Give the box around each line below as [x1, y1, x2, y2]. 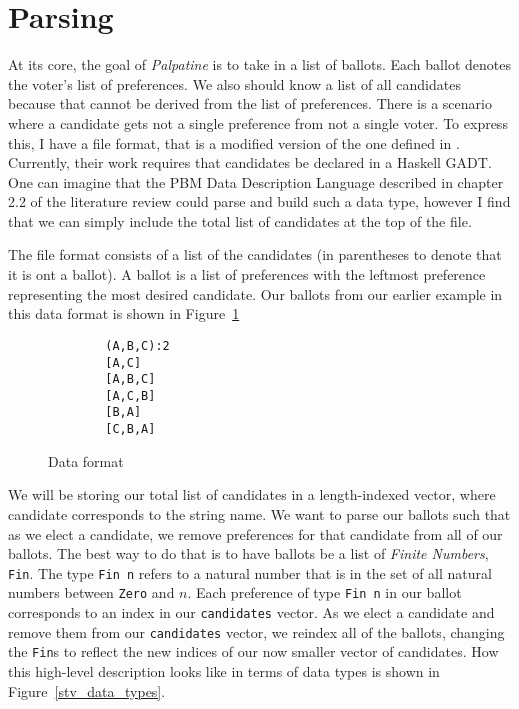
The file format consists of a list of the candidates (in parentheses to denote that [8, 244, 502, 265]
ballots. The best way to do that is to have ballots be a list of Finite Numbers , [8, 543, 489, 564]
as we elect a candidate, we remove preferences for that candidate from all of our [8, 523, 503, 544]
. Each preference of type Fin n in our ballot [187, 582, 462, 603]
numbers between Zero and [8, 582, 175, 603]
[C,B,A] [105, 422, 156, 437]
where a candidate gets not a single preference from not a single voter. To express [8, 112, 508, 133]
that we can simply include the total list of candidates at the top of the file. [8, 210, 472, 231]
